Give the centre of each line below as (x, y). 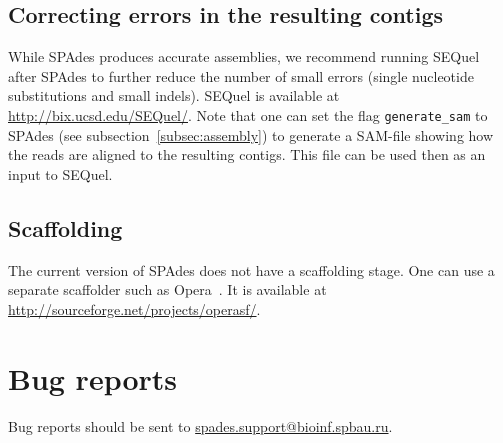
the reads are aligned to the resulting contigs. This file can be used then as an (247, 154)
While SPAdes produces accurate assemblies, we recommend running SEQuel (244, 56)
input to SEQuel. (60, 173)
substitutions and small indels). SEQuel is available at (174, 95)
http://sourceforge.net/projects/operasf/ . (134, 308)
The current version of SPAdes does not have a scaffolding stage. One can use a (251, 269)
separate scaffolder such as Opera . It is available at (167, 289)
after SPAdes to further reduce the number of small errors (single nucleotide (241, 75)
